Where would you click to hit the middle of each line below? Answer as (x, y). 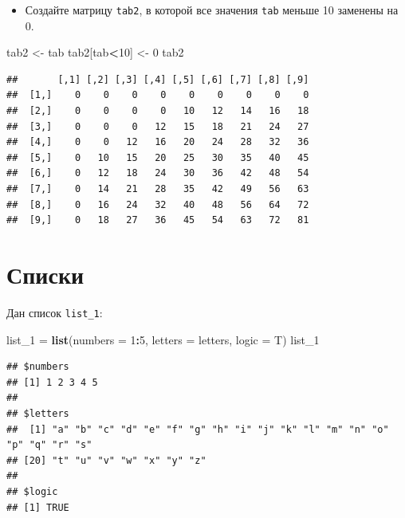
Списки (45, 274)
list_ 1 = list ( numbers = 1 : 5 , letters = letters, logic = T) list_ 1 (163, 339)
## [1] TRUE (38, 507)
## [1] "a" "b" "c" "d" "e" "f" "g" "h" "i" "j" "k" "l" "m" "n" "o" (198, 429)
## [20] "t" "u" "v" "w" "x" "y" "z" (106, 460)
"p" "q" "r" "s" (49, 445)
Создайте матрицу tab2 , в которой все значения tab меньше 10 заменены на (212, 10)
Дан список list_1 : (55, 312)
